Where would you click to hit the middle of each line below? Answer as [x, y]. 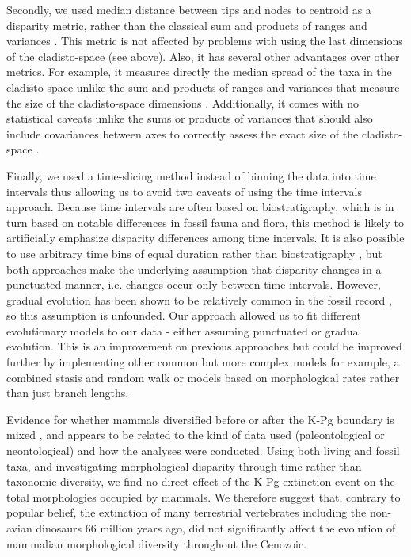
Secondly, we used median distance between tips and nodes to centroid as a [189, 9]
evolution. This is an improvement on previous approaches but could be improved [204, 346]
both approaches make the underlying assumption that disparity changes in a [194, 269]
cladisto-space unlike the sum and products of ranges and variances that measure [203, 87]
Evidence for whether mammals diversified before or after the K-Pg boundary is [200, 419]
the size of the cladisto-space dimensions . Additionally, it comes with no [183, 102]
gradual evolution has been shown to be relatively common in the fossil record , [199, 299]
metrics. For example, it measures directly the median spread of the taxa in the [199, 72]
